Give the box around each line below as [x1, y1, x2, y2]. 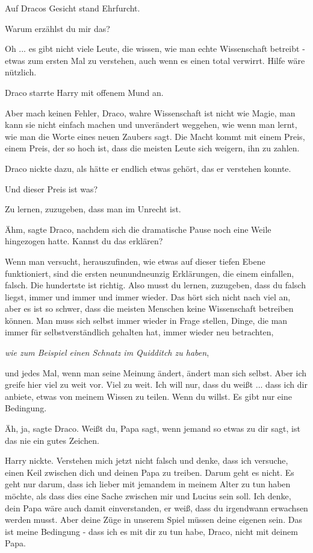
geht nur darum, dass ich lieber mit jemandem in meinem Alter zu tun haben [5, 478, 291, 490]
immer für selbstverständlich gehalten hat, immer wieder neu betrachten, [5, 326, 274, 338]
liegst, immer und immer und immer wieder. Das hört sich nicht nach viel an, [5, 290, 291, 303]
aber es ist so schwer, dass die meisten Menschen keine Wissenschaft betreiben [5, 302, 294, 315]
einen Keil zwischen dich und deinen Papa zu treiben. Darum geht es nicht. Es [5, 466, 294, 478]
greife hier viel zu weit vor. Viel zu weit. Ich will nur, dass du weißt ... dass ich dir [5, 378, 308, 391]
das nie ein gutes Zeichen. [5, 434, 99, 446]
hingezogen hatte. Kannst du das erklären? [5, 235, 163, 247]
